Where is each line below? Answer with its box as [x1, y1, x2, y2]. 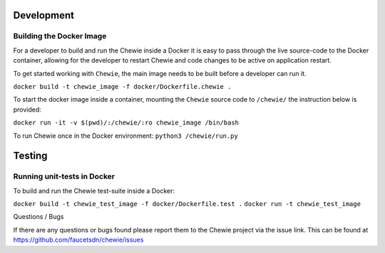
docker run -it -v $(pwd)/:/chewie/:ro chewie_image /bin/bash [13, 119, 239, 127]
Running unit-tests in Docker [13, 171, 115, 181]
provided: [13, 105, 42, 114]
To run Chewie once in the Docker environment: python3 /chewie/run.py [13, 131, 238, 140]
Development [13, 9, 75, 21]
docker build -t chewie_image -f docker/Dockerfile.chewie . [13, 82, 232, 90]
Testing [13, 150, 48, 162]
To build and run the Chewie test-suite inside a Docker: [13, 186, 175, 195]
